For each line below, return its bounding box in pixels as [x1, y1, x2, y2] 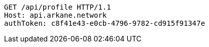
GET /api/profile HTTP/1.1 [4, 3, 111, 11]
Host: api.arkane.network [4, 11, 107, 19]
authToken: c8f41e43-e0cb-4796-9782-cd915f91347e [4, 19, 205, 27]
